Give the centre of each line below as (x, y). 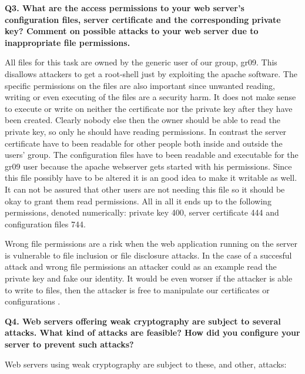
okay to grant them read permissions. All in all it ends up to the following (138, 201)
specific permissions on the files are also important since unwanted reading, (140, 85)
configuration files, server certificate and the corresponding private (143, 19)
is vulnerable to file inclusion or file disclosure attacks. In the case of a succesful (148, 255)
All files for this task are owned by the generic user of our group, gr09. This (141, 62)
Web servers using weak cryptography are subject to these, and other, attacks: (146, 364)
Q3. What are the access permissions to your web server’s (125, 8)
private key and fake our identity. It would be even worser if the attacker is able (149, 278)
